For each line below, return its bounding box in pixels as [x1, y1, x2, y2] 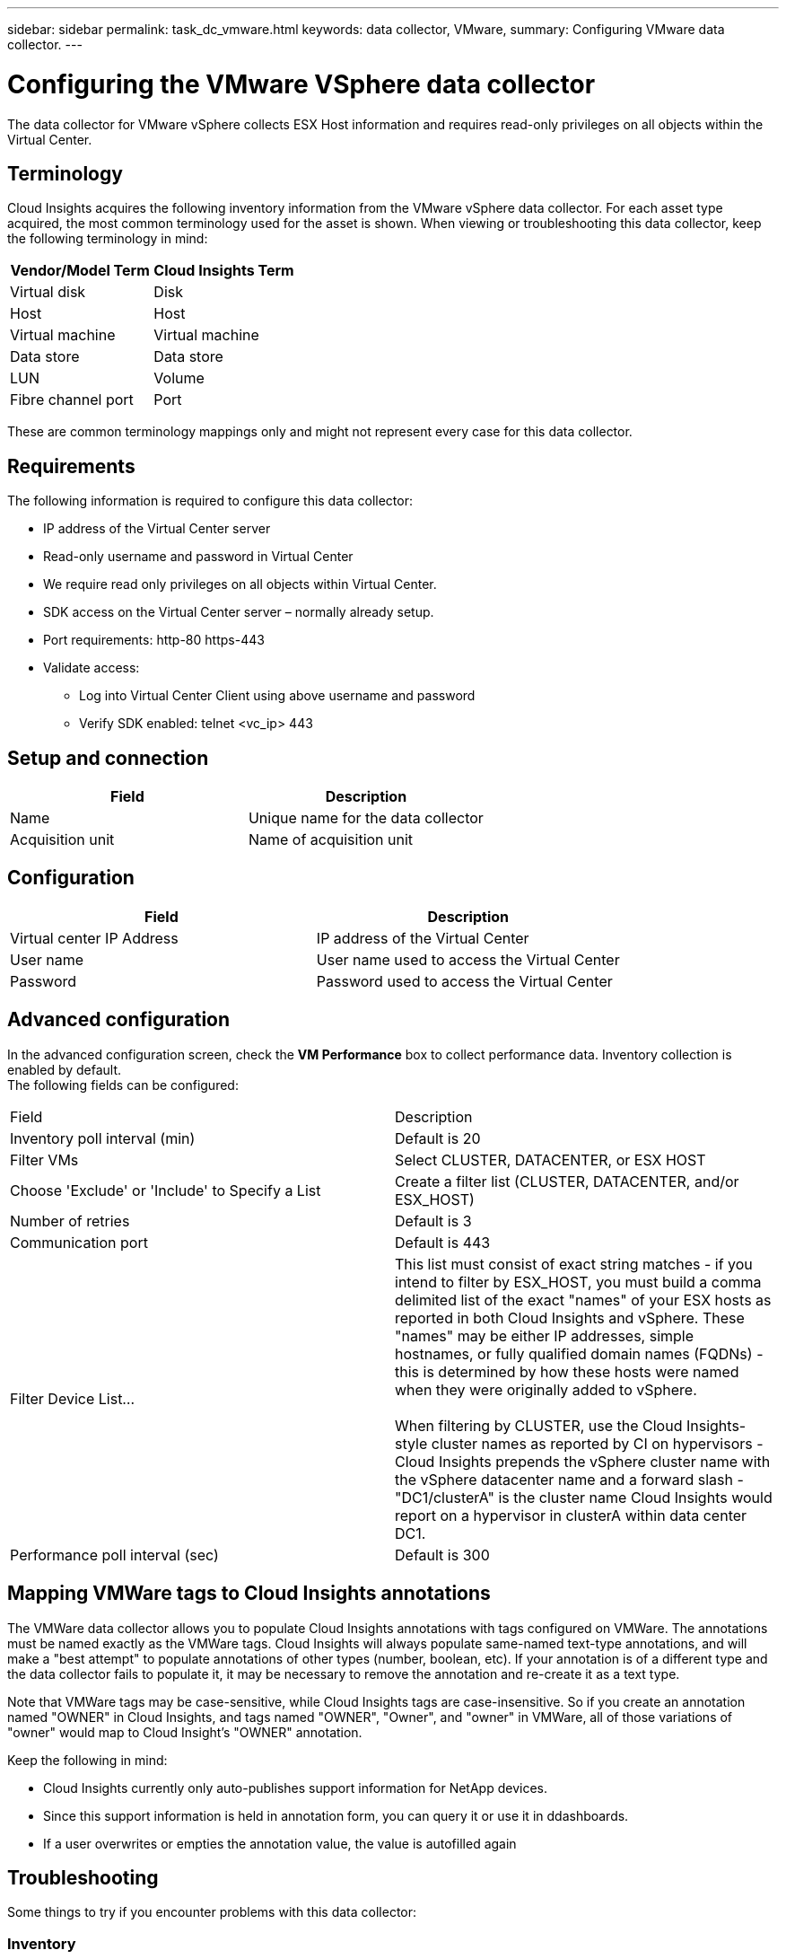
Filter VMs [10, 1150, 79, 1169]
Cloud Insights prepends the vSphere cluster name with [395, 1452, 771, 1471]
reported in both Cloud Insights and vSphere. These [395, 1308, 745, 1327]
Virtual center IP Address [10, 928, 179, 947]
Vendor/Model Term [10, 261, 150, 280]
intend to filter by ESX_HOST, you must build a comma [395, 1272, 762, 1291]
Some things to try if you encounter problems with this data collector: [7, 1904, 417, 1920]
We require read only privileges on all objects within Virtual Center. [43, 576, 437, 593]
